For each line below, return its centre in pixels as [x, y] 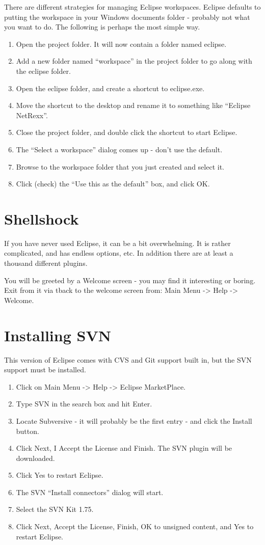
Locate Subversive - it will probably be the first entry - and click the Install [134, 420]
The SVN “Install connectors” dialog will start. [90, 492]
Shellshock [42, 218]
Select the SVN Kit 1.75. [55, 509]
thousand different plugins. [46, 263]
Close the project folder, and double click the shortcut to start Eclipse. [127, 132]
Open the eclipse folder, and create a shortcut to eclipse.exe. [110, 88]
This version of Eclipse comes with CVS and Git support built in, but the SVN [128, 359]
